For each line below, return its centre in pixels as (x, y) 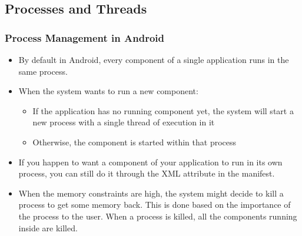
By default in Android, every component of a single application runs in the (154, 59)
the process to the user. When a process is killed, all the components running (158, 216)
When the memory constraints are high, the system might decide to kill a (151, 193)
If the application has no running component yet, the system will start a (163, 110)
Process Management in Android (84, 37)
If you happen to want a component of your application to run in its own (150, 162)
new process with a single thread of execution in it (124, 122)
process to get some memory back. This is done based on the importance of (155, 205)
